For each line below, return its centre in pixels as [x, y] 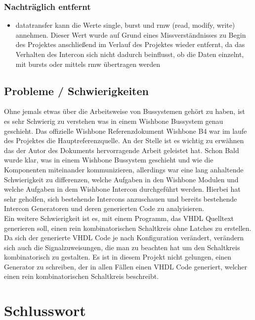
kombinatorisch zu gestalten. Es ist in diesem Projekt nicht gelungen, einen [118, 257]
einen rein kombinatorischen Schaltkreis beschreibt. [82, 276]
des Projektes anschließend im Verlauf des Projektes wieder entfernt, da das [130, 44]
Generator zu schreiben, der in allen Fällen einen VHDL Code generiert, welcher [126, 266]
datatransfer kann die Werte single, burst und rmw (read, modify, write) [125, 25]
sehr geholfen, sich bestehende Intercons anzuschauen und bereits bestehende [121, 198]
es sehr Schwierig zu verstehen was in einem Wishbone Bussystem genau [114, 121]
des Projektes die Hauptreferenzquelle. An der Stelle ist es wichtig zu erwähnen [124, 140]
